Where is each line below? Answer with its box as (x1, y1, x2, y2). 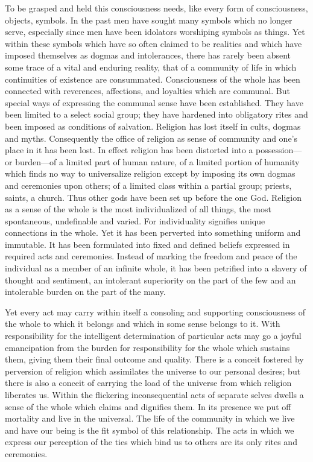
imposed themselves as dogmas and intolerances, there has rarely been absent (5, 49, 291, 62)
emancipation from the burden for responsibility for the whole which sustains (5, 341, 290, 353)
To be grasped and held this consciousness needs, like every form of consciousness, (5, 2, 308, 14)
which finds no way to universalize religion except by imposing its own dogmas (5, 167, 296, 180)
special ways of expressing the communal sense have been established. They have (5, 96, 303, 109)
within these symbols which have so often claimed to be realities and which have (5, 37, 302, 49)
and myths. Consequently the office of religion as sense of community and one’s (5, 131, 298, 144)
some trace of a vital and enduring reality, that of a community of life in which (5, 60, 297, 73)
